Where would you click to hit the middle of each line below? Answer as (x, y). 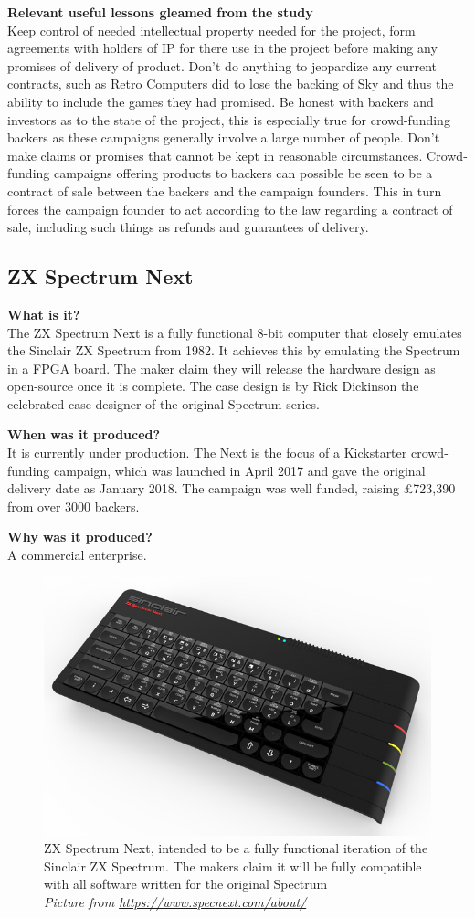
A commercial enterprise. (77, 555)
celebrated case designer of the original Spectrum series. (164, 403)
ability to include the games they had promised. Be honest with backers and (221, 101)
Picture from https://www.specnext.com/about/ (175, 901)
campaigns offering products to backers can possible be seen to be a (243, 173)
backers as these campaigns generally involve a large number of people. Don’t (224, 137)
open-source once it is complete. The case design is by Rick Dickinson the (213, 386)
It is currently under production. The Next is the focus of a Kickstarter (207, 453)
